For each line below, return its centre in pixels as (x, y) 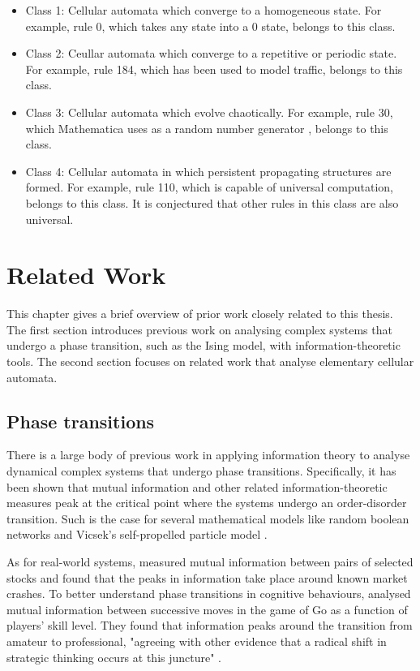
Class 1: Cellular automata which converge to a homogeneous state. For (204, 10)
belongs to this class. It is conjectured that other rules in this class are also (212, 202)
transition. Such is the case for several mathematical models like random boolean (208, 518)
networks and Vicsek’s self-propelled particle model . (137, 534)
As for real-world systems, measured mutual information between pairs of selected (210, 561)
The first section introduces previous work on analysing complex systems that (199, 329)
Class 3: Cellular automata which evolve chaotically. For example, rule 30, (209, 112)
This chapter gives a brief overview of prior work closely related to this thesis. (200, 314)
